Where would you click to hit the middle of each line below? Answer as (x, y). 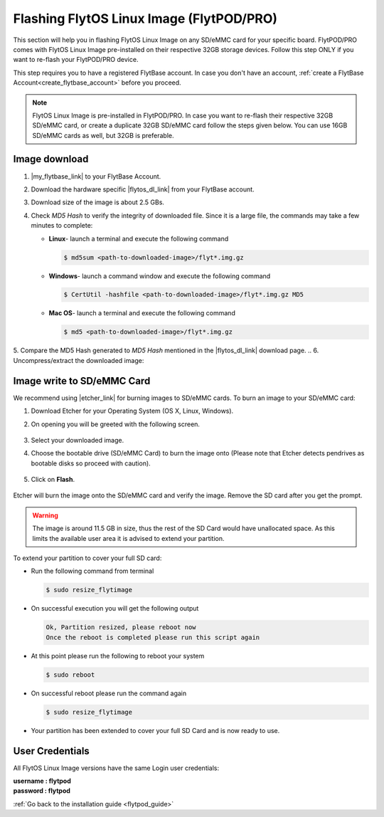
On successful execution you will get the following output (115, 608)
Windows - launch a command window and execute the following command (160, 276)
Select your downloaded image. (78, 440)
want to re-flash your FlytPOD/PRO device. (76, 60)
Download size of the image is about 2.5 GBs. (98, 202)
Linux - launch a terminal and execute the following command (139, 238)
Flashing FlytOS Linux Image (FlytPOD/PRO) (145, 19)
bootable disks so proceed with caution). (91, 463)
